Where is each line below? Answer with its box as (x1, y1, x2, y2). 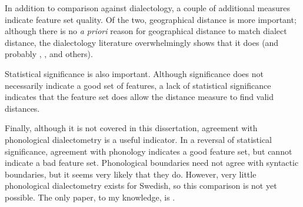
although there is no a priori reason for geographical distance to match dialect (5, 25, 287, 37)
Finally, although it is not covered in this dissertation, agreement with (5, 122, 258, 134)
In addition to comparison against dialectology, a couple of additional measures (5, 2, 290, 14)
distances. (5, 102, 40, 114)
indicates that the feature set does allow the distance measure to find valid (5, 91, 274, 103)
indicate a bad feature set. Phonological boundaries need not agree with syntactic (5, 156, 299, 169)
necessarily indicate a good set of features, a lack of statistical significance (5, 79, 271, 91)
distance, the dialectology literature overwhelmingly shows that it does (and (5, 36, 279, 48)
